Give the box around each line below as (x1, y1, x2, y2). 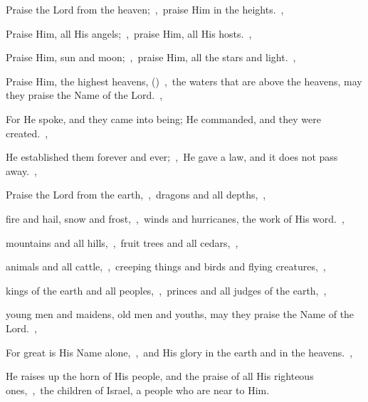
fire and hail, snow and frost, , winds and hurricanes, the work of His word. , (6, 211, 345, 226)
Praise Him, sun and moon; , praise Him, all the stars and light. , (6, 50, 296, 65)
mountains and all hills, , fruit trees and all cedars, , (6, 235, 238, 250)
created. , (6, 125, 48, 140)
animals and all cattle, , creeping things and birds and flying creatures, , (6, 259, 326, 274)
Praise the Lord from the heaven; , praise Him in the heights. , (6, 2, 284, 16)
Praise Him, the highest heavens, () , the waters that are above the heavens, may (6, 73, 362, 88)
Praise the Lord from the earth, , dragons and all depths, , (6, 187, 266, 202)
